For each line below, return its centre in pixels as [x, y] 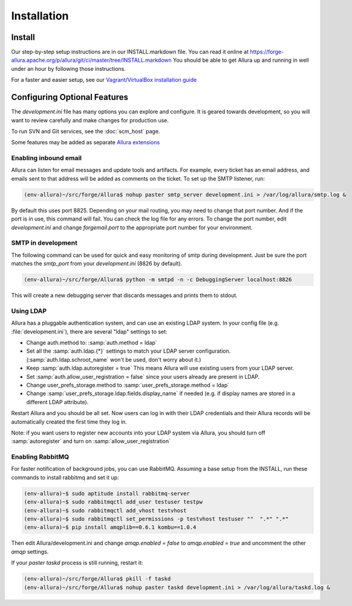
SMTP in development [44, 243]
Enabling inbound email [46, 158]
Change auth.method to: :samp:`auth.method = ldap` [92, 343]
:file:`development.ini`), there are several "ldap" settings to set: [89, 331]
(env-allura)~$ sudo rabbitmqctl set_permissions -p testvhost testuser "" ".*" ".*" [156, 519]
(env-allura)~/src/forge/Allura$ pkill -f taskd [97, 579]
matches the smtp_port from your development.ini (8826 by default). [97, 264]
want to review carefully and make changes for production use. [90, 120]
